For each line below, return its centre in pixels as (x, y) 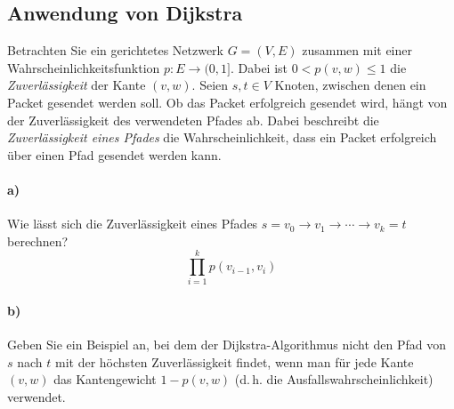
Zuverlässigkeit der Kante (77, 85)
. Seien (210, 85)
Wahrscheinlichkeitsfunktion (84, 67)
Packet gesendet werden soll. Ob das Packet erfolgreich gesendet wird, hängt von (227, 102)
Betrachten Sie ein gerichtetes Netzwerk (115, 50)
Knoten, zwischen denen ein (350, 85)
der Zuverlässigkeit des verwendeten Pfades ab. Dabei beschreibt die (193, 120)
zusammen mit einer (357, 50)
